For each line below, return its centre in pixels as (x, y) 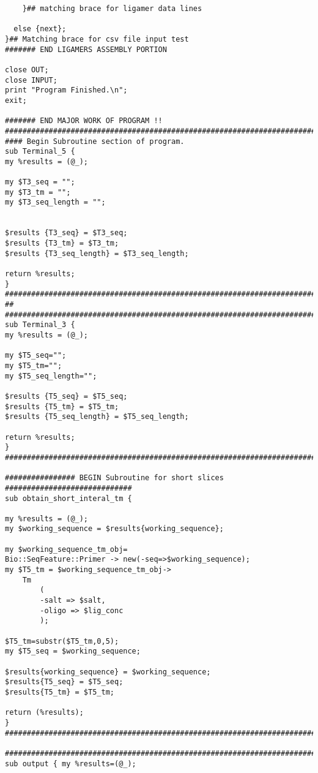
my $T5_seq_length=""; (51, 376)
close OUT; (27, 70)
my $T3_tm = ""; (38, 192)
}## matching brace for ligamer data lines (112, 9)
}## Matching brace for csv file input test (97, 39)
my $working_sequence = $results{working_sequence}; (114, 529)
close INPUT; (31, 80)
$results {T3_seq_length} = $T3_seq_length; (97, 253)
